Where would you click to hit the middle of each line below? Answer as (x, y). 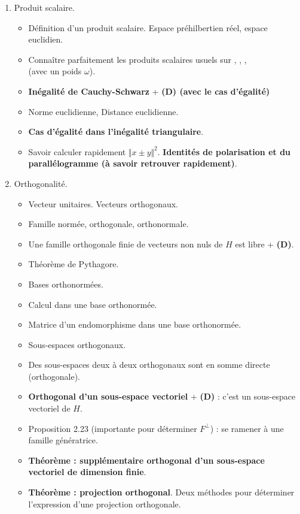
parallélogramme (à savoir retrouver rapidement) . (133, 163)
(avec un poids (55, 71)
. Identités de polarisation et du (224, 151)
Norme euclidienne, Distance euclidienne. (103, 111)
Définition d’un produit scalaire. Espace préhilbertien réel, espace (148, 27)
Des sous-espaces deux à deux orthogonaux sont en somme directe (149, 365)
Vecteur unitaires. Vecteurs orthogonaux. (103, 203)
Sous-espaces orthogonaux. (77, 344)
